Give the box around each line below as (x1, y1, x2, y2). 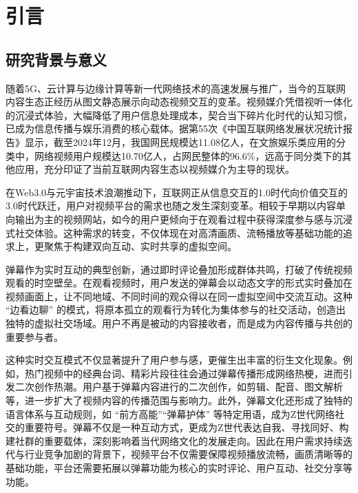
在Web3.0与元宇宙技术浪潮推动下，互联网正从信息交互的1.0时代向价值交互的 (6, 185, 348, 199)
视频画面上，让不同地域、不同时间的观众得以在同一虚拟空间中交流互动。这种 (6, 289, 352, 303)
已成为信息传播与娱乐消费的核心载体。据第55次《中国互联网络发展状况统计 (6, 121, 343, 136)
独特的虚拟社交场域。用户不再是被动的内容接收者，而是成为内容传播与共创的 (6, 316, 352, 331)
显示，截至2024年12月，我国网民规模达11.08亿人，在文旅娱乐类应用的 (25, 134, 336, 149)
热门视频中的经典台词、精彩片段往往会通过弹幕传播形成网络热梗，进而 (24, 366, 343, 380)
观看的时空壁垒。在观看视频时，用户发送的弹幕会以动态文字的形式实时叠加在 (6, 275, 352, 290)
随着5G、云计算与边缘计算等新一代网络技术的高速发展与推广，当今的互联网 (6, 81, 346, 95)
